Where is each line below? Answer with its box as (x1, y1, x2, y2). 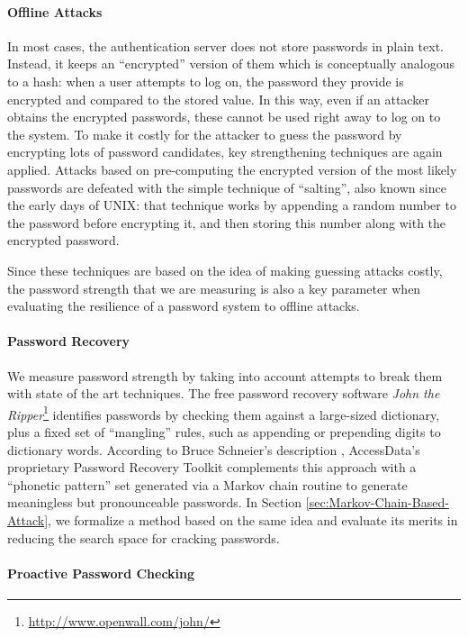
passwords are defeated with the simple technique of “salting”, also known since (7, 177, 446, 196)
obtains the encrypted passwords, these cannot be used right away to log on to (7, 107, 441, 126)
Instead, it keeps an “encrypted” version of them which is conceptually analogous (7, 54, 455, 73)
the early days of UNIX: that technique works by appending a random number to (7, 196, 456, 214)
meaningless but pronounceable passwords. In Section (7, 493, 302, 512)
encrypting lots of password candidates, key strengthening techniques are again (7, 142, 443, 161)
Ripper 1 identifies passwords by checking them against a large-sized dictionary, (7, 402, 440, 423)
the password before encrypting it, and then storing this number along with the (7, 213, 446, 232)
